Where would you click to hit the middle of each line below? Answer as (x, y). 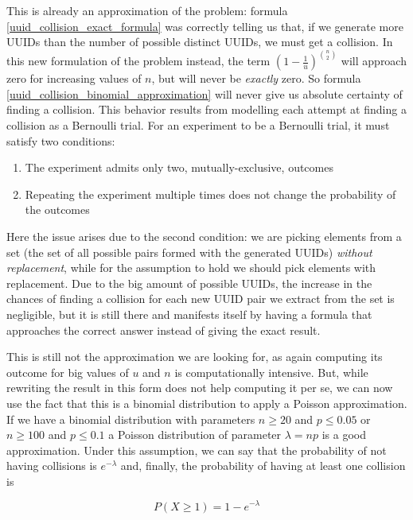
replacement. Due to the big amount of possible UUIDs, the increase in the (189, 283)
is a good (344, 435)
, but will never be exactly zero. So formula (256, 78)
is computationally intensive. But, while (271, 372)
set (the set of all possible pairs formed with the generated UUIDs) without (189, 252)
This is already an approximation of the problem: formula (147, 10)
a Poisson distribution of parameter (195, 435)
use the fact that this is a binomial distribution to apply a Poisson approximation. (207, 403)
